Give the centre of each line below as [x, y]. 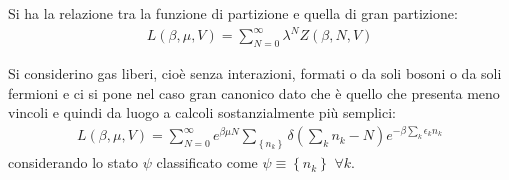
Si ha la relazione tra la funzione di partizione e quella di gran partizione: [233, 13]
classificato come [207, 162]
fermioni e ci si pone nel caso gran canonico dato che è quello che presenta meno [254, 92]
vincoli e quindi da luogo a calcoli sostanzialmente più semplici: [202, 112]
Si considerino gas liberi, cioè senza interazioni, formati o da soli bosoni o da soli [255, 72]
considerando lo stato [73, 162]
